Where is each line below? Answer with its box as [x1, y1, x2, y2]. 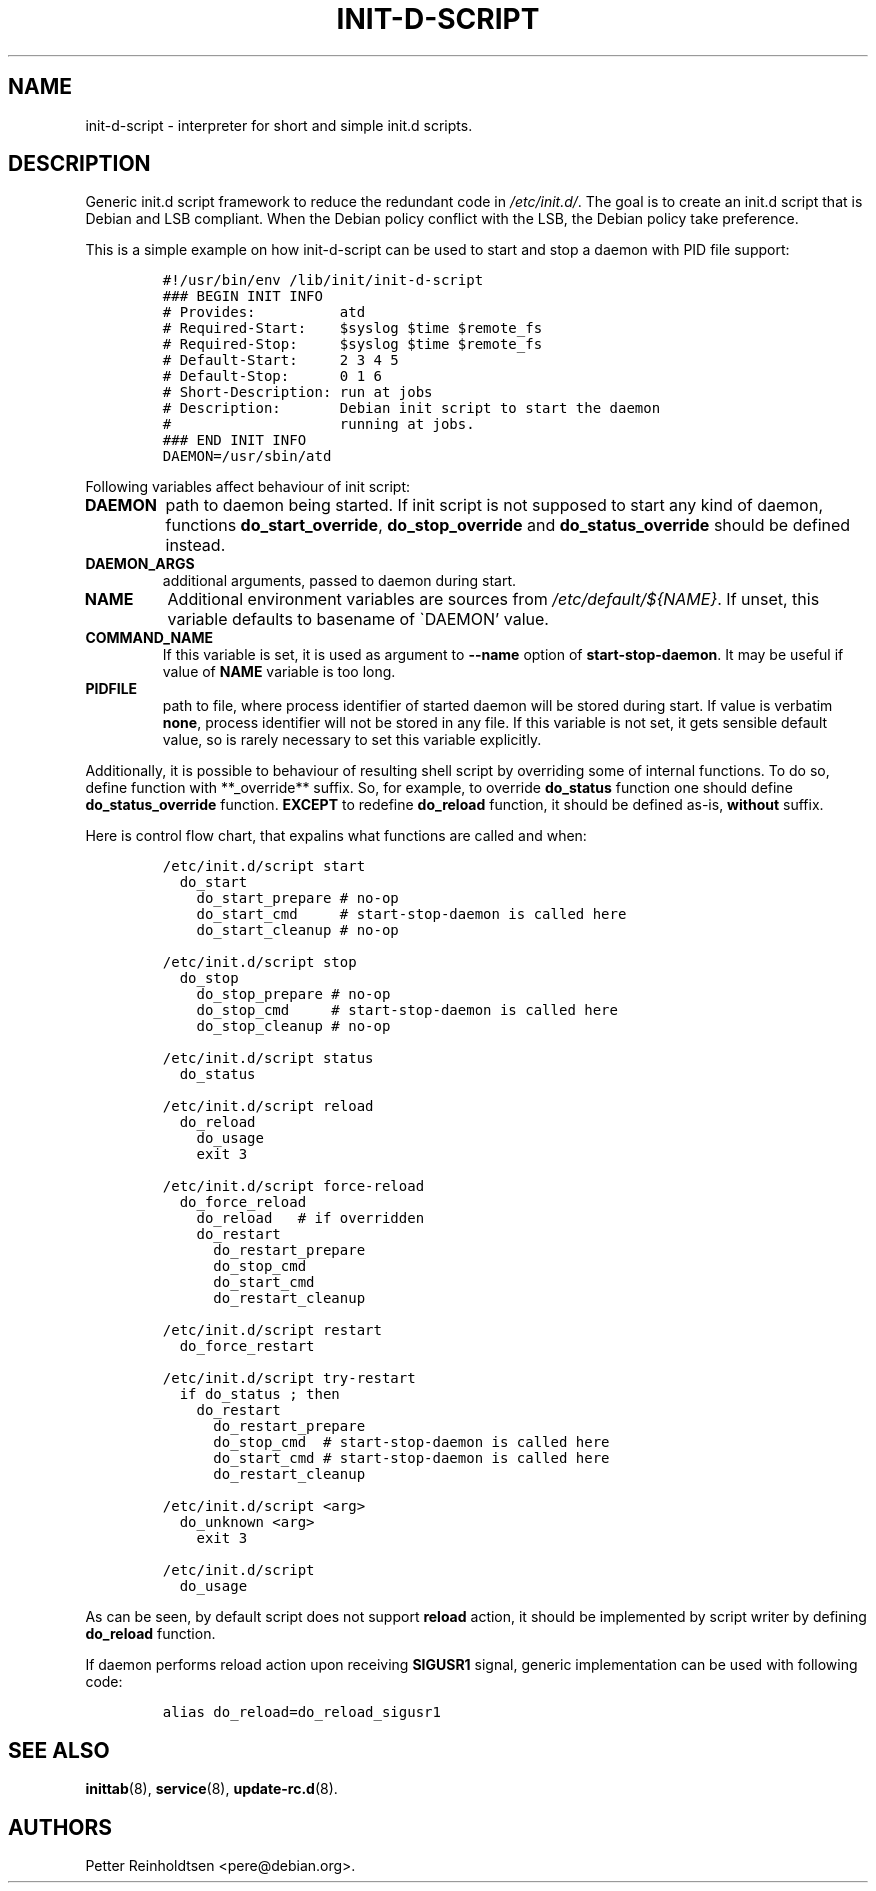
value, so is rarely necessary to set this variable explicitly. [162, 731, 542, 749]
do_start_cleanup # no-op [196, 922, 399, 939]
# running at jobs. [162, 416, 475, 433]
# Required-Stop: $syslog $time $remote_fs [162, 336, 543, 353]
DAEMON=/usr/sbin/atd [162, 448, 332, 465]
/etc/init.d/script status [162, 1050, 374, 1067]
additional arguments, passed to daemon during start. [162, 572, 516, 590]
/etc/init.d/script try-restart [162, 1370, 416, 1387]
